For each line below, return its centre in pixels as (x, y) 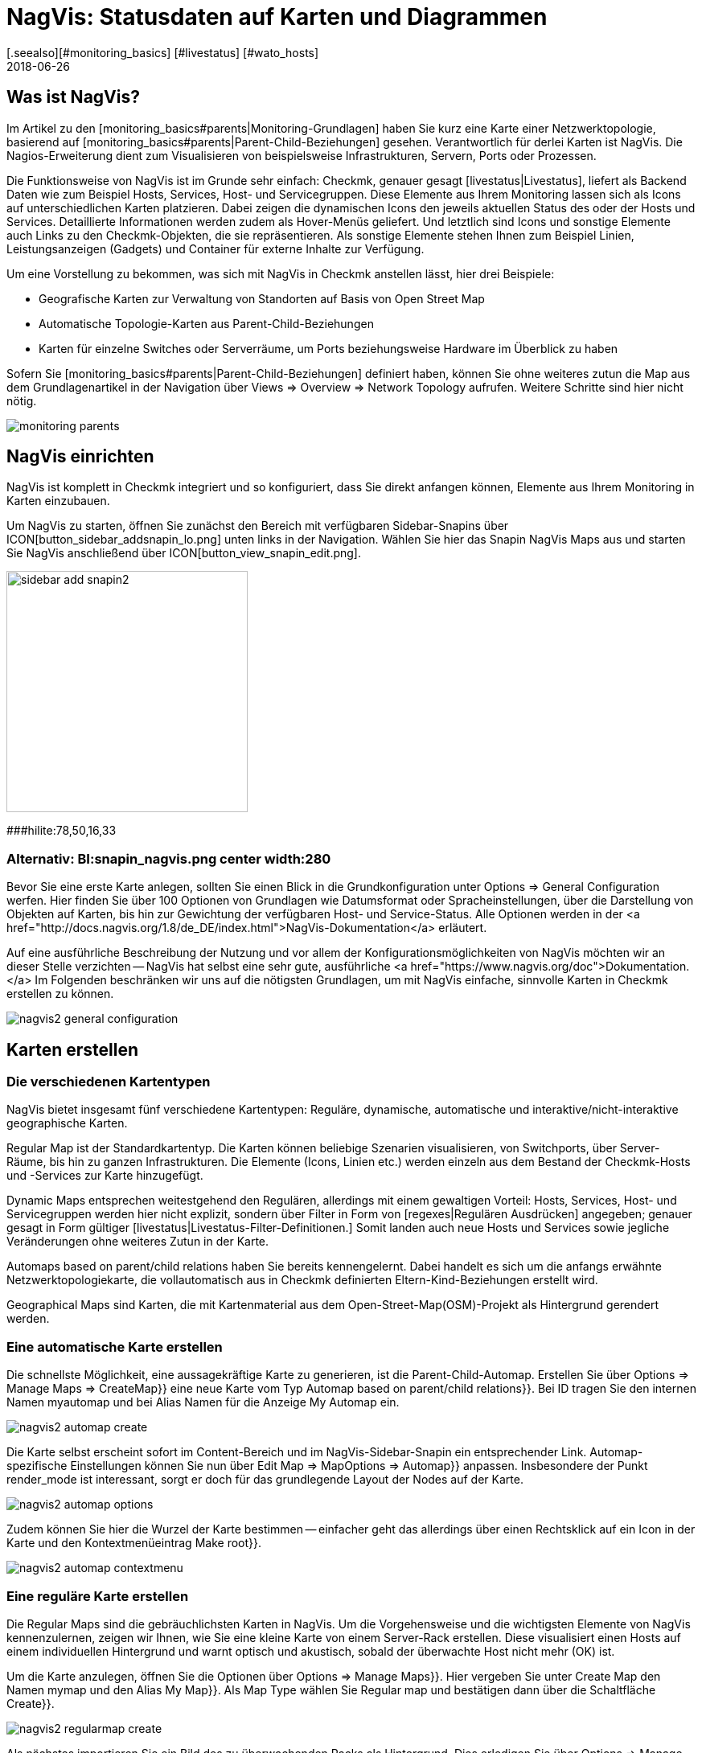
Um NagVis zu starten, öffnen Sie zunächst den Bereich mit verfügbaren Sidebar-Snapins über (258, 526)
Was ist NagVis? (73, 97)
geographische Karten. (67, 1123)
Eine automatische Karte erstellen (115, 1347)
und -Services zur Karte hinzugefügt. (105, 1176)
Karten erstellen (73, 1049)
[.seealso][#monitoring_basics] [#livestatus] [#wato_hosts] (163, 52)
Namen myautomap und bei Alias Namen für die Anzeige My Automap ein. (203, 1402)
